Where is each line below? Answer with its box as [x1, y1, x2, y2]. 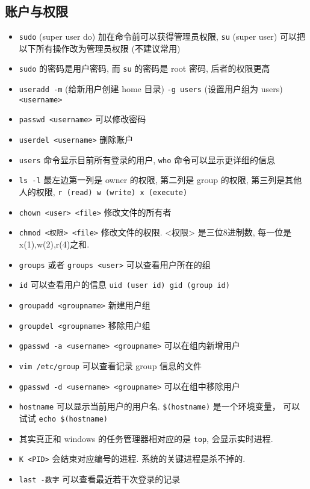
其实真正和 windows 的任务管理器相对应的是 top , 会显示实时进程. [19, 432, 273, 444]
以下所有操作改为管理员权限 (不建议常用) [19, 42, 181, 54]
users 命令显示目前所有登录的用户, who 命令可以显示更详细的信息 [19, 153, 275, 166]
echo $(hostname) [39, 414, 108, 423]
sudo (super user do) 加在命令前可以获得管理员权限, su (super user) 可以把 [19, 30, 305, 43]
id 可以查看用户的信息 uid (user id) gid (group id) [19, 278, 230, 291]
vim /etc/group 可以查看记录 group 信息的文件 [19, 359, 202, 372]
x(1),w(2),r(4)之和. [19, 238, 90, 251]
